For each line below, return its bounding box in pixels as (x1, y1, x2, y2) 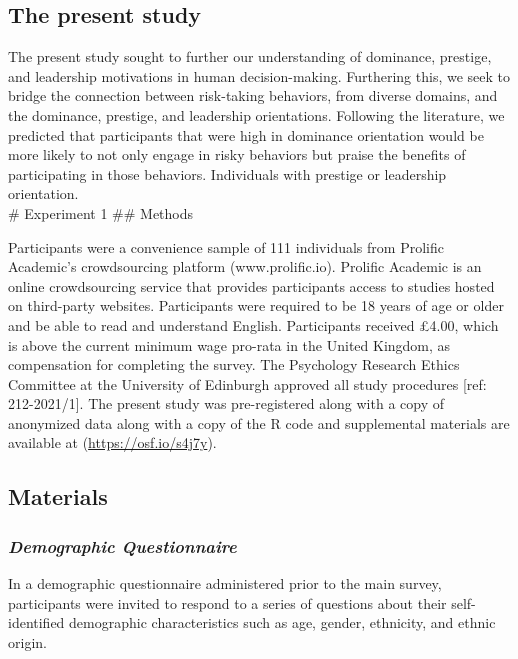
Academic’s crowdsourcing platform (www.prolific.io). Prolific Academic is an (8, 256, 482, 277)
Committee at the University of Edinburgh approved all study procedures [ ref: (8, 373, 487, 394)
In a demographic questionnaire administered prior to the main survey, (8, 573, 442, 594)
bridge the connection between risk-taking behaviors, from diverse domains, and (8, 85, 498, 106)
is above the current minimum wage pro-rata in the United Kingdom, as (8, 334, 451, 355)
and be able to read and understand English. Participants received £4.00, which (8, 314, 499, 335)
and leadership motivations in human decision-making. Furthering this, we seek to (8, 65, 510, 86)
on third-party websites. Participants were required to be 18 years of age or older (8, 295, 504, 316)
